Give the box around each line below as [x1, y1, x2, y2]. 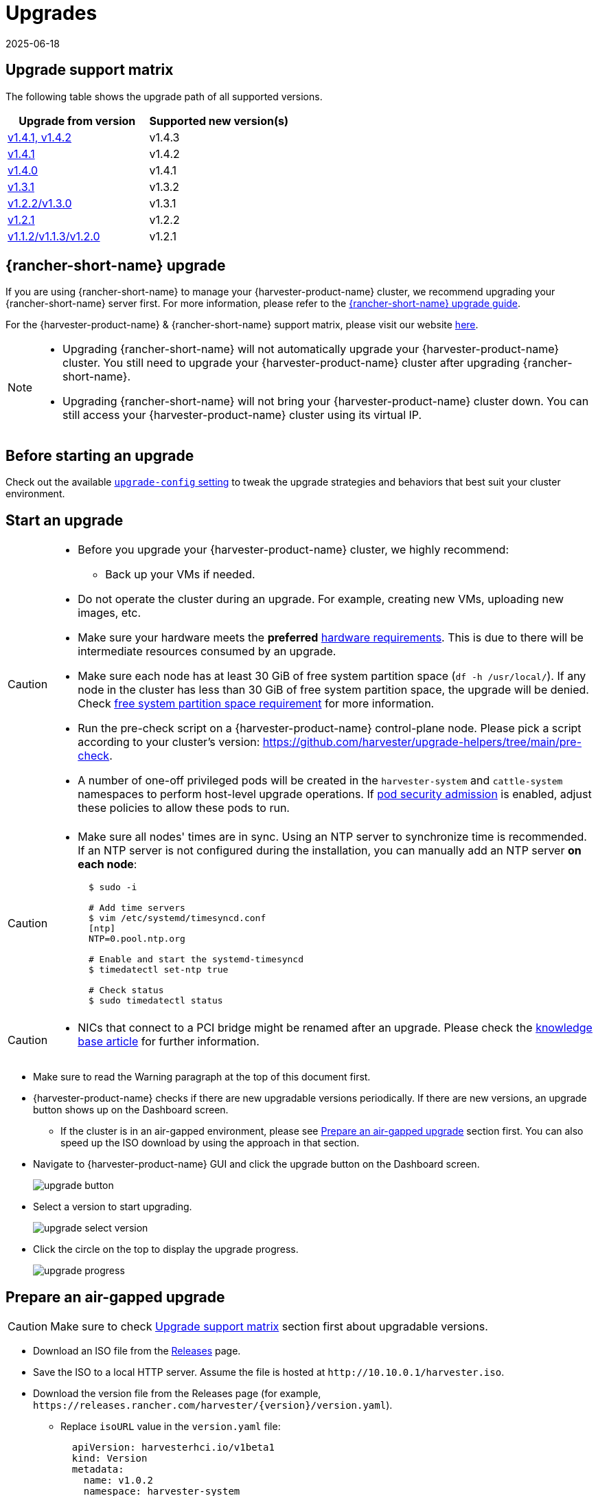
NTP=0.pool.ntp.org [88, 933, 185, 944]
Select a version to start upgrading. [33, 1201, 192, 1213]
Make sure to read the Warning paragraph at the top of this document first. [33, 1071, 371, 1083]
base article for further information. [78, 1034, 260, 1049]
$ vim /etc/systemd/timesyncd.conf [88, 913, 266, 924]
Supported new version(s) [149, 113, 288, 128]
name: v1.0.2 [83, 1474, 153, 1486]
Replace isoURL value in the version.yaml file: [60, 1420, 281, 1432]
